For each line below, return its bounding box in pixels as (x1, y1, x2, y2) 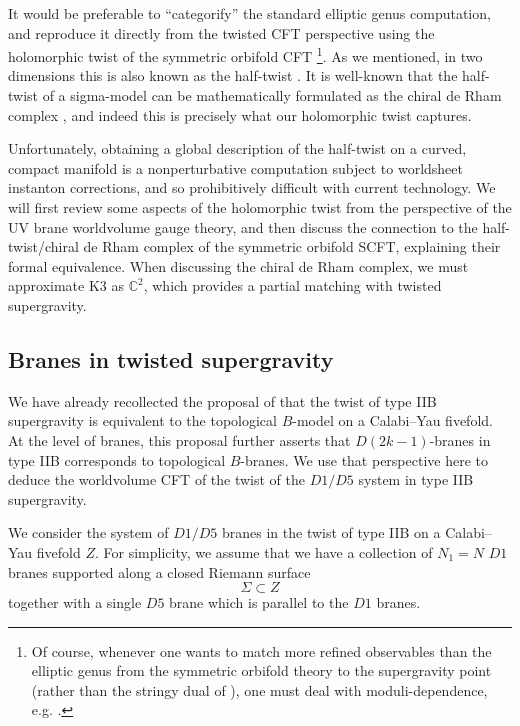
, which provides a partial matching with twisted (143, 275, 442, 296)
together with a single (8, 592, 142, 613)
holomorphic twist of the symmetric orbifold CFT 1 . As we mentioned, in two (8, 43, 483, 66)
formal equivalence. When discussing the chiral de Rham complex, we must (8, 255, 469, 276)
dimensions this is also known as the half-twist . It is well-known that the (8, 65, 458, 86)
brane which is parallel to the (169, 592, 349, 613)
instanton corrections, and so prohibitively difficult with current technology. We (8, 177, 496, 198)
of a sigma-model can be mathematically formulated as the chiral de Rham (42, 85, 502, 106)
